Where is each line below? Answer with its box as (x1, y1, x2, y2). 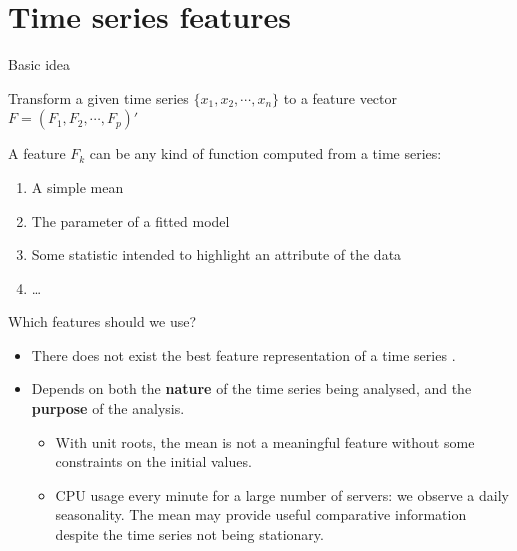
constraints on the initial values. (55, 451, 252, 472)
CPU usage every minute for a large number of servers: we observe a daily (55, 484, 509, 505)
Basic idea (8, 54, 71, 75)
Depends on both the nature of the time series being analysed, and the (31, 378, 472, 399)
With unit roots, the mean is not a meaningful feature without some (55, 431, 475, 452)
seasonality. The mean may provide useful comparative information (55, 504, 467, 525)
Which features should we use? (8, 311, 197, 332)
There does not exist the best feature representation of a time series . (31, 344, 456, 365)
